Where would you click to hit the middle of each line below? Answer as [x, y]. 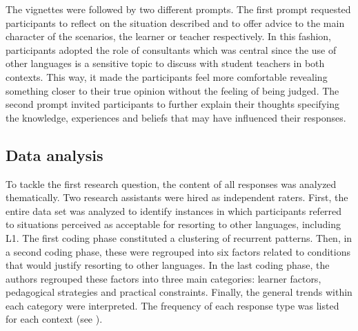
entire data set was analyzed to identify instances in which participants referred [174, 210]
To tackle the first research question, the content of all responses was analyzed [171, 183]
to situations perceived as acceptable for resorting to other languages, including [173, 224]
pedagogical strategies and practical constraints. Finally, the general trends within [179, 292]
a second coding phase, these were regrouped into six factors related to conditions [178, 251]
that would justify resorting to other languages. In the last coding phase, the [168, 265]
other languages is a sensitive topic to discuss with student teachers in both [165, 63]
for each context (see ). [54, 319]
